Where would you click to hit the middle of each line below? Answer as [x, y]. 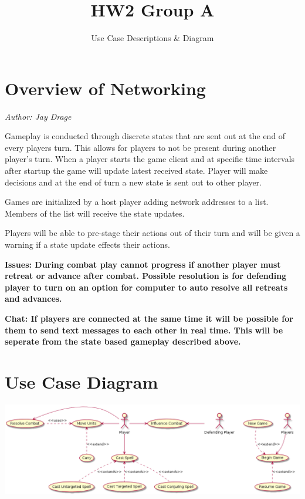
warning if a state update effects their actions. [87, 244]
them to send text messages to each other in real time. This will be [144, 330]
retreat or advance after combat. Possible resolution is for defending [146, 276]
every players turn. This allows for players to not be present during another [140, 147]
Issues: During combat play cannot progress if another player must [143, 264]
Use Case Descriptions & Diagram [152, 38]
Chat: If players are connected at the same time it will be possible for [149, 318]
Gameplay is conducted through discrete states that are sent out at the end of [145, 136]
